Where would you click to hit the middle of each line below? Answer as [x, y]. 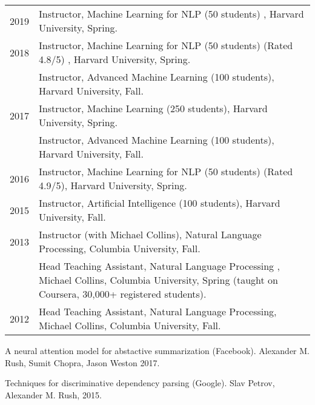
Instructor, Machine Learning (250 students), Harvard [153, 108]
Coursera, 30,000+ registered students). [123, 294]
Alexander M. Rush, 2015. [53, 394]
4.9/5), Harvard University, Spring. [113, 185]
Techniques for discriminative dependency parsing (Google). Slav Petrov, [140, 383]
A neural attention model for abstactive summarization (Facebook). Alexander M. [157, 350]
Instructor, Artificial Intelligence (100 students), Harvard [160, 203]
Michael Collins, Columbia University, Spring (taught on [159, 280]
